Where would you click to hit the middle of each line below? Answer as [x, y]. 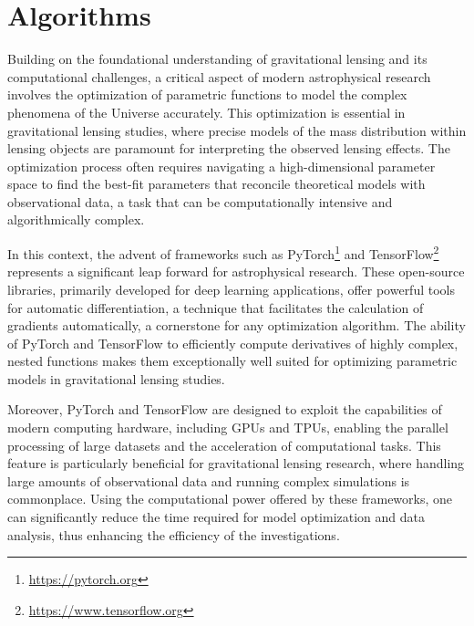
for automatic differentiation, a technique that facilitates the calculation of [216, 307]
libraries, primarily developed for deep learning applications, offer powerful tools [231, 289]
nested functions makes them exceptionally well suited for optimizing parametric [232, 361]
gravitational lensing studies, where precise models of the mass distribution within [237, 130]
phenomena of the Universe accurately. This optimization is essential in [206, 112]
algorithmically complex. [76, 219]
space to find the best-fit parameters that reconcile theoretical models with [216, 184]
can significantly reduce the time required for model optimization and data [216, 517]
